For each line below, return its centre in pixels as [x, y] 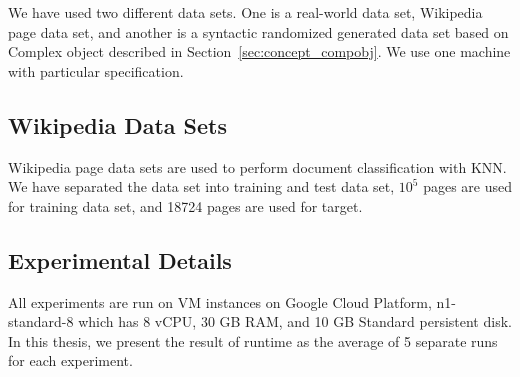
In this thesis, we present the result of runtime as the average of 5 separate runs [253, 340]
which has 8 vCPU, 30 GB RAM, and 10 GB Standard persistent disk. [295, 321]
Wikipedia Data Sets [118, 124]
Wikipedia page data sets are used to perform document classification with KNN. [257, 166]
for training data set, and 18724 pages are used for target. [185, 205]
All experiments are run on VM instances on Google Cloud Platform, [220, 301]
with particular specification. [96, 70]
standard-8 [41, 321]
